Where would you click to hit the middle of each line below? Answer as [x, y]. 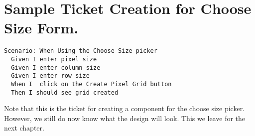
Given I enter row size [50, 76]
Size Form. [41, 28]
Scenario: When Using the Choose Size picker [81, 51]
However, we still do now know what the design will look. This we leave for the [125, 118]
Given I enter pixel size [54, 59]
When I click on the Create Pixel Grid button [91, 84]
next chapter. [24, 128]
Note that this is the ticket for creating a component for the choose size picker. [125, 108]
